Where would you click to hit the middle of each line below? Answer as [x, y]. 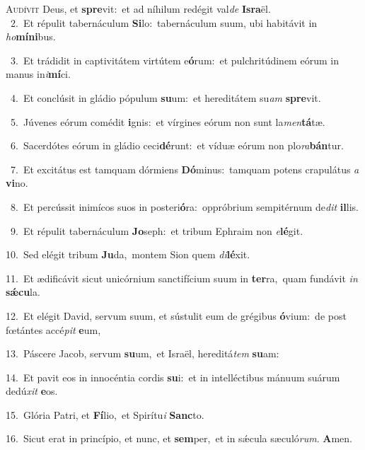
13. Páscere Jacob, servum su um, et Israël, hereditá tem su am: [143, 353]
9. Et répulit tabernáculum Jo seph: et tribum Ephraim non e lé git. [157, 230]
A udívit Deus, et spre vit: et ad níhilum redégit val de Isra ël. [138, 8]
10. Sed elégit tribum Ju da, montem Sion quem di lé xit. [128, 254]
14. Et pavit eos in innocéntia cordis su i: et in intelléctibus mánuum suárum [173, 377]
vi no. [17, 183]
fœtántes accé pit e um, [53, 329]
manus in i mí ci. [38, 74]
